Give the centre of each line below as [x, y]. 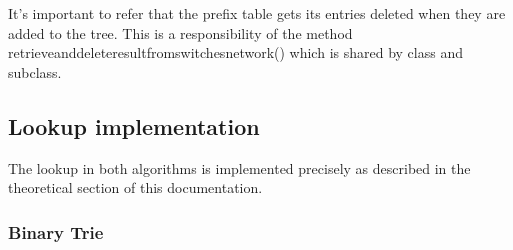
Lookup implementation [134, 125]
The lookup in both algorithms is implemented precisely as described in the [239, 167]
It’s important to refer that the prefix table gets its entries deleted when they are [257, 13]
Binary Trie [56, 231]
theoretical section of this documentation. [135, 187]
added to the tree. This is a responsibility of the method [180, 32]
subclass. [35, 71]
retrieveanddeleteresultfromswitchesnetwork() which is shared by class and [235, 52]
